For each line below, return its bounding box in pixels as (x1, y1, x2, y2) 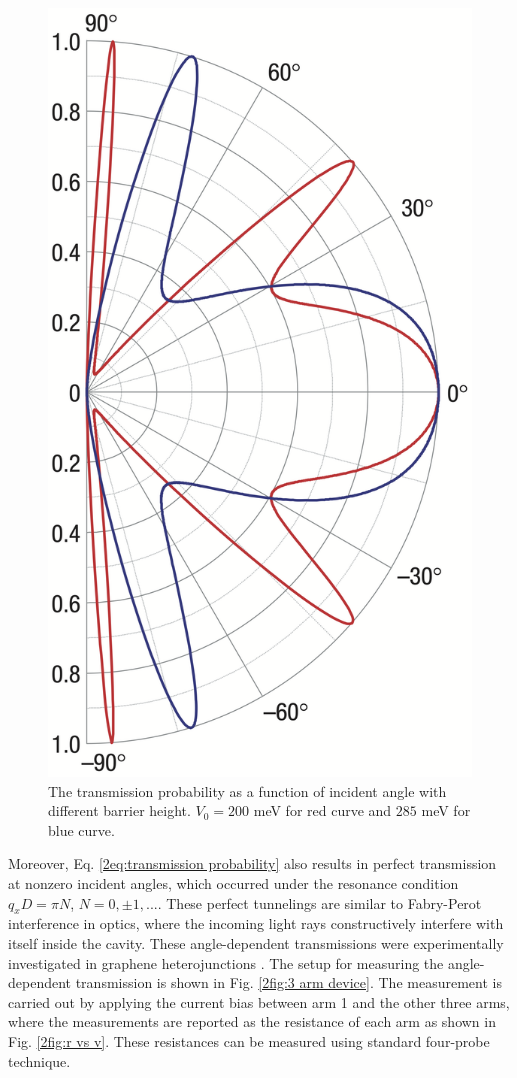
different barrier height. (48, 800, 191, 821)
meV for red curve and (253, 800, 392, 821)
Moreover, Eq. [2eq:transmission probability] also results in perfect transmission (8, 853, 497, 874)
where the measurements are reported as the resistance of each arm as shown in (8, 1011, 496, 1032)
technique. (8, 1050, 71, 1071)
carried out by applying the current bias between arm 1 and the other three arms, (8, 991, 510, 1012)
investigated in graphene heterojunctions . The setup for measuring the (8, 952, 444, 973)
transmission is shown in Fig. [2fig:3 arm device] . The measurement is (75, 972, 502, 993)
